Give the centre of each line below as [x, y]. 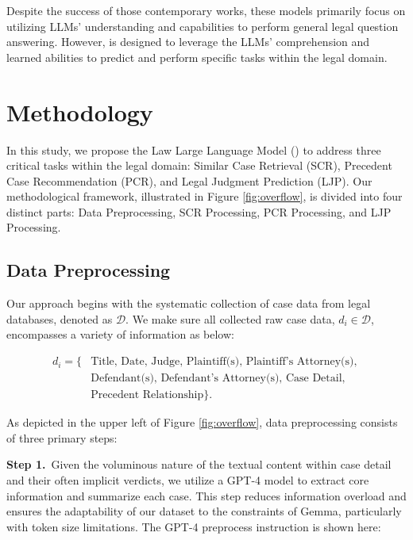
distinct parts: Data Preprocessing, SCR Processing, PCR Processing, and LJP [199, 211]
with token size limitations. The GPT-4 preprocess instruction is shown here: [194, 526]
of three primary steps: [62, 437]
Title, [104, 362]
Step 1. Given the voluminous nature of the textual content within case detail [199, 464]
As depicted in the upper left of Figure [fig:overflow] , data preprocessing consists [202, 422]
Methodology [80, 111]
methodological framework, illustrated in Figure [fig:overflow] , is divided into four [205, 196]
